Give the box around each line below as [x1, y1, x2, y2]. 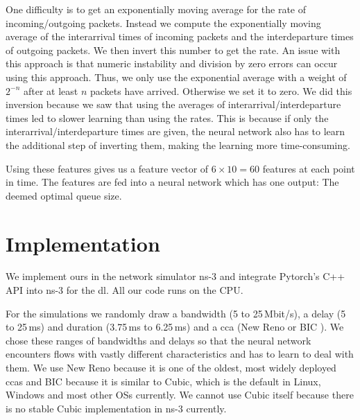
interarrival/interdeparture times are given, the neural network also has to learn [6, 124, 345, 139]
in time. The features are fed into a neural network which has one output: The [6, 175, 339, 189]
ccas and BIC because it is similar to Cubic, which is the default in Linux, [6, 374, 321, 388]
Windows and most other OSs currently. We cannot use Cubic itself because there [6, 387, 354, 402]
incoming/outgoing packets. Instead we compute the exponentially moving [6, 15, 321, 30]
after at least [23, 83, 78, 98]
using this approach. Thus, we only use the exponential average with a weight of [6, 69, 347, 84]
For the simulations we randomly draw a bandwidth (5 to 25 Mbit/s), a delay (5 [6, 306, 346, 320]
